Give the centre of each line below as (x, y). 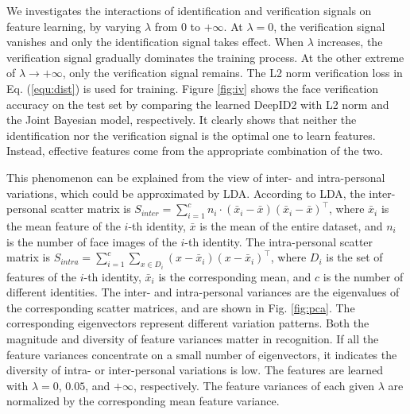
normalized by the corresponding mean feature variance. (143, 401)
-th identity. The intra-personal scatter (279, 241)
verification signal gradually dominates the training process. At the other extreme (205, 57)
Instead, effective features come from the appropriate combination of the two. (195, 151)
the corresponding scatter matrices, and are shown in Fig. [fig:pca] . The (181, 307)
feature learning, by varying (74, 26)
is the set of (354, 257)
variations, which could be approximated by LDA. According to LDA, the (186, 193)
